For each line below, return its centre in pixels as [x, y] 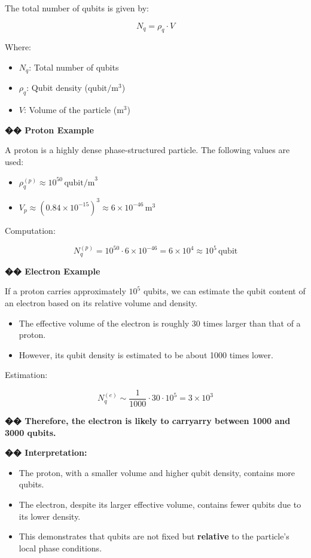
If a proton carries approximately [65, 291]
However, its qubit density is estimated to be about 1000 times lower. [146, 354]
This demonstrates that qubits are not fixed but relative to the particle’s [154, 536]
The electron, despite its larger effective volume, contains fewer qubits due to [160, 504]
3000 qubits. [31, 432]
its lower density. [50, 516]
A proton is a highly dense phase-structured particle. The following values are [147, 150]
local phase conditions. [60, 548]
